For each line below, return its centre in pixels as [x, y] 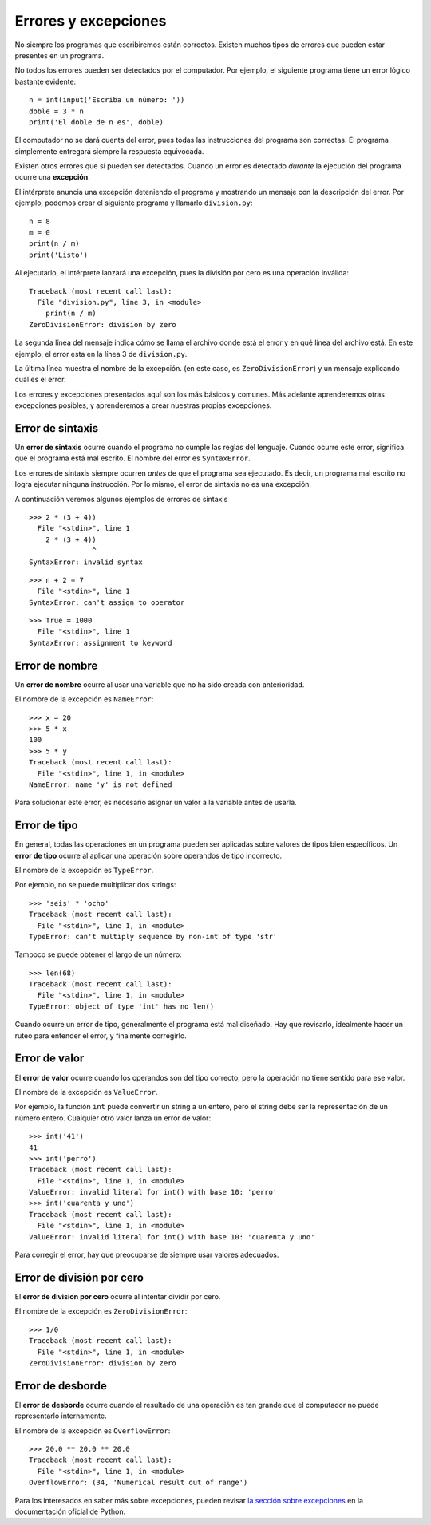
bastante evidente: [45, 81]
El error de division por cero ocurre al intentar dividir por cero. [118, 1296]
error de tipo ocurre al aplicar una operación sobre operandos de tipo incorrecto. [148, 855]
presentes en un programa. [59, 55]
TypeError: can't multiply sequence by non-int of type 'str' [153, 936]
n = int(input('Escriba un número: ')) [107, 100]
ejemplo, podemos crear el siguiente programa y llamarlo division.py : [134, 203]
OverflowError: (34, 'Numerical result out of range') [138, 1483]
